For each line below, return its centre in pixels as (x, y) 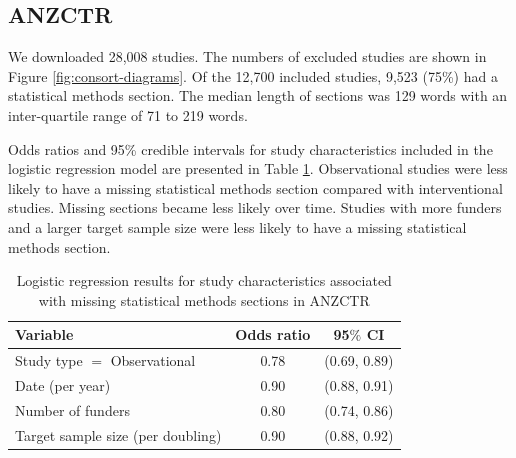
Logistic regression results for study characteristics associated (204, 280)
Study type (49, 360)
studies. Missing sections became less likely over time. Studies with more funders (255, 207)
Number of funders (72, 409)
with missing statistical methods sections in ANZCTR (204, 299)
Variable (44, 334)
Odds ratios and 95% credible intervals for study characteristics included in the (250, 148)
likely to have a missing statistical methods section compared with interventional (255, 187)
